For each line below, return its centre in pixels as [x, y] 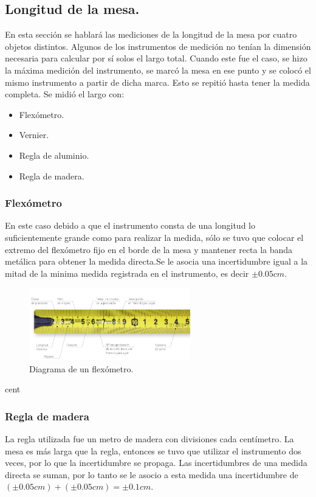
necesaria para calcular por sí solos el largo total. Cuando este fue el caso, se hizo [156, 58]
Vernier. [34, 135]
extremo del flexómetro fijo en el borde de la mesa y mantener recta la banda [149, 249]
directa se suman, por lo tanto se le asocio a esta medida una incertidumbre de [152, 474]
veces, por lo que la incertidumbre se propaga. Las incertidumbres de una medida [156, 463]
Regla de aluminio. [54, 155]
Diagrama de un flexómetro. [81, 368]
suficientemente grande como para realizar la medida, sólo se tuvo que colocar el [154, 237]
